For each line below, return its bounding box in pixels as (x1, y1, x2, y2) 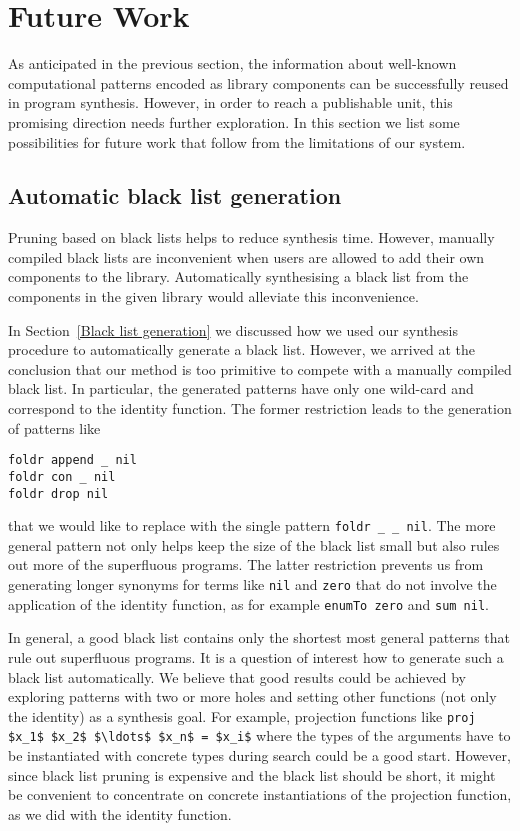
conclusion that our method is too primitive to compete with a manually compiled (8, 358, 512, 379)
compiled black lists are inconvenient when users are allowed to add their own (8, 246, 485, 267)
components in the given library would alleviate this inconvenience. (8, 286, 419, 307)
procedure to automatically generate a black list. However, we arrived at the (8, 339, 475, 360)
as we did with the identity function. (8, 803, 232, 824)
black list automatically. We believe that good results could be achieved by (8, 666, 466, 687)
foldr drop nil (8, 486, 109, 501)
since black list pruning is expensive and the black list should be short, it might (8, 764, 496, 785)
